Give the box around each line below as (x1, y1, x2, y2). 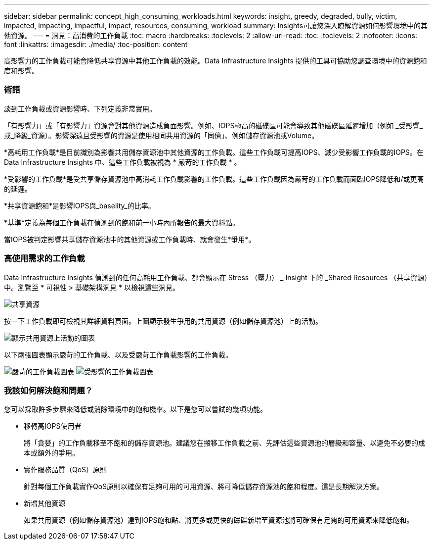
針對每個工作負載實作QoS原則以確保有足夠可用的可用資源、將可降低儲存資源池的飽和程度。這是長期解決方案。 (24, 482, 384, 491)
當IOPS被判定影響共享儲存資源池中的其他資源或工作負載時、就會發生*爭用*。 (4, 235, 256, 244)
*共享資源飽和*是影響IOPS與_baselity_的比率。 (4, 201, 155, 210)
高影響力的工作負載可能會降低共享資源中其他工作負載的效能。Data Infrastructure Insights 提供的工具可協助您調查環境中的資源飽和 (4, 56, 427, 65)
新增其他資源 (24, 499, 65, 508)
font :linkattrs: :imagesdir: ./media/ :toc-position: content (4, 40, 188, 49)
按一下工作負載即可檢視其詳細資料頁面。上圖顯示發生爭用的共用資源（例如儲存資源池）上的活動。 (4, 316, 322, 325)
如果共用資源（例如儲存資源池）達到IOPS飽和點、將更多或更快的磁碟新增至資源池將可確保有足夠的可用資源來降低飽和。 (24, 516, 414, 525)
